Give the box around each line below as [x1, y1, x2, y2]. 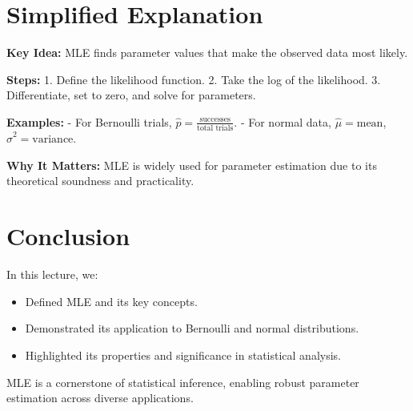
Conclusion [6, 220, 130, 252]
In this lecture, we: [6, 266, 98, 283]
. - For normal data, [234, 113, 331, 130]
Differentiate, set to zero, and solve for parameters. [6, 87, 256, 103]
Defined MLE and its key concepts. [25, 292, 198, 309]
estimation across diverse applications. [6, 389, 194, 406]
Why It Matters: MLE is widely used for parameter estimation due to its [6, 156, 377, 173]
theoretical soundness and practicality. [6, 172, 194, 189]
